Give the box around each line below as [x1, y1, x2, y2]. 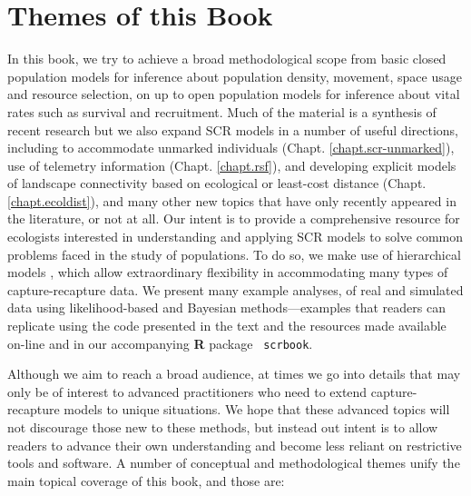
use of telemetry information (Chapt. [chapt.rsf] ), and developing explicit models [7, 155, 456, 174]
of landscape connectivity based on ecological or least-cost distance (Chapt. [7, 174, 427, 193]
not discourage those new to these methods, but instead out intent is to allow [7, 418, 438, 437]
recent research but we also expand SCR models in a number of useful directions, [7, 120, 458, 139]
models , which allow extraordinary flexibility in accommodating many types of [7, 263, 448, 282]
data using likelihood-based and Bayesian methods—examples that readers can [7, 298, 446, 317]
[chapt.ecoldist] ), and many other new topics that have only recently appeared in [7, 191, 456, 210]
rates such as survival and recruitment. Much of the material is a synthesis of [7, 102, 437, 121]
